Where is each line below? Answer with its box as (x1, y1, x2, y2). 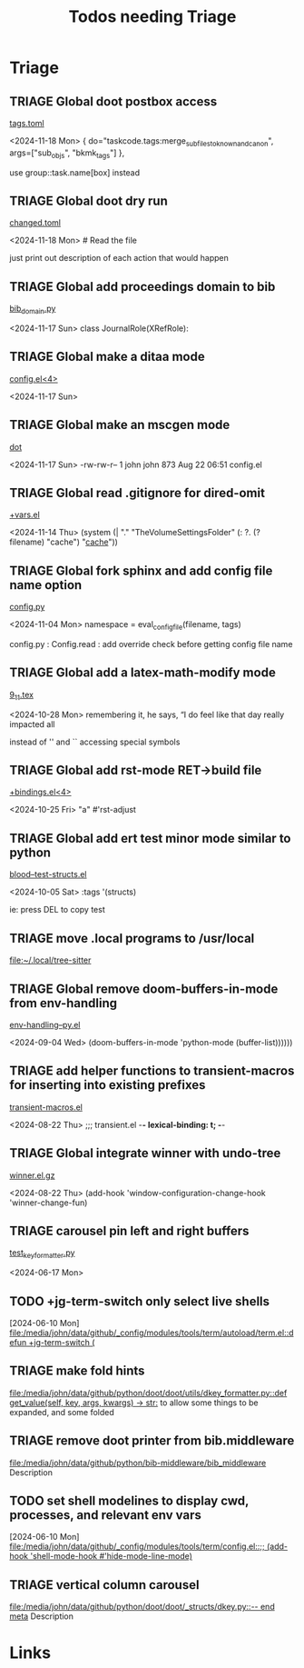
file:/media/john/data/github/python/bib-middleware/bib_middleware (9, 1457, 267, 1468)
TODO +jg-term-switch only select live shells (9, 1293, 270, 1309)
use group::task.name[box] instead (9, 166, 141, 178)
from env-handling (9, 995, 118, 1011)
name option (9, 577, 83, 593)
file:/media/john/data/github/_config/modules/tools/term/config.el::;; (9, 1541, 265, 1552)
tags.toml (9, 118, 45, 128)
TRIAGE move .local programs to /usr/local (9, 930, 255, 946)
